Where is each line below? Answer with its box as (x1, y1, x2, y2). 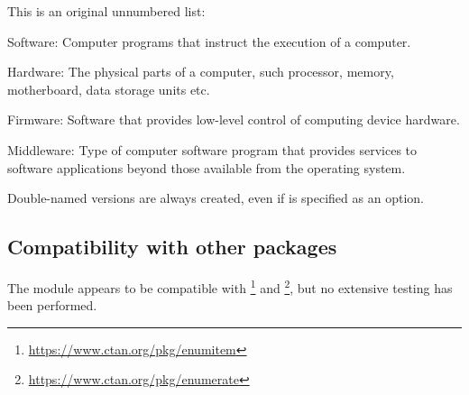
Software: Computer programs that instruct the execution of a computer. (7, 32, 411, 51)
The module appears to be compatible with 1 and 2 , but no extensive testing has (7, 275, 453, 297)
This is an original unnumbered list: (7, 2, 206, 20)
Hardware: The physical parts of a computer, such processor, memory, (7, 62, 394, 81)
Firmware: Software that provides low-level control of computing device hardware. (7, 110, 460, 129)
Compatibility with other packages (7, 233, 337, 261)
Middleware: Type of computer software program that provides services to (7, 140, 418, 159)
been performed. (7, 296, 97, 315)
